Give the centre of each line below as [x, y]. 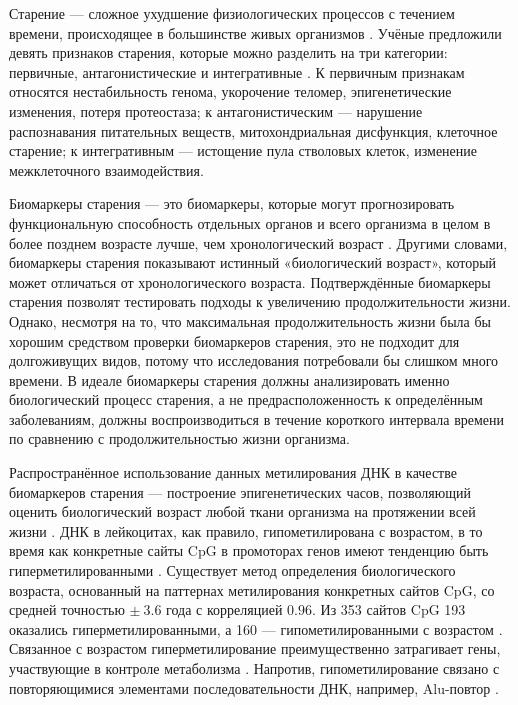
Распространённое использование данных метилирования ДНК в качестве [233, 472]
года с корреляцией [224, 609]
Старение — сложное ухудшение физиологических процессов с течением [232, 13]
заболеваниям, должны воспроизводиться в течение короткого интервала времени [257, 418]
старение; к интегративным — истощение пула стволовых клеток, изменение [243, 150]
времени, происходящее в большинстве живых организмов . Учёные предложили [255, 32]
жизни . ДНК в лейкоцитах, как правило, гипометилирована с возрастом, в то [246, 530]
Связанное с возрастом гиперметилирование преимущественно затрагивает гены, [255, 648]
